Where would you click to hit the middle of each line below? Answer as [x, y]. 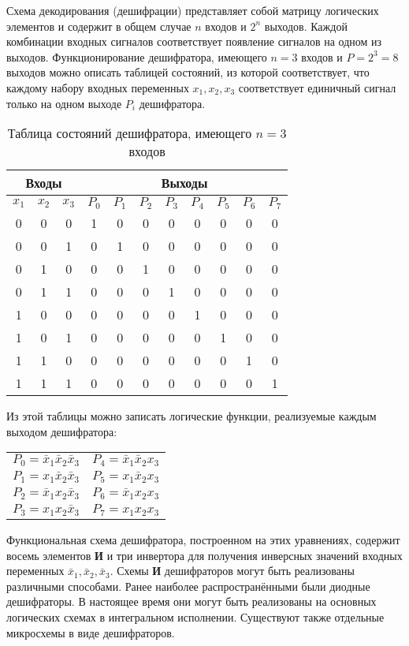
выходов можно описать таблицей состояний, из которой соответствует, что [188, 72]
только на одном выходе [64, 103]
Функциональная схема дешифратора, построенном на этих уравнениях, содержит [203, 540]
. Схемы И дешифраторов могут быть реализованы [232, 571]
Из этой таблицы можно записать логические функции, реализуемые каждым [191, 416]
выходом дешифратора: [62, 431]
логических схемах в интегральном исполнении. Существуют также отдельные [195, 617]
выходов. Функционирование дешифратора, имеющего [137, 56]
